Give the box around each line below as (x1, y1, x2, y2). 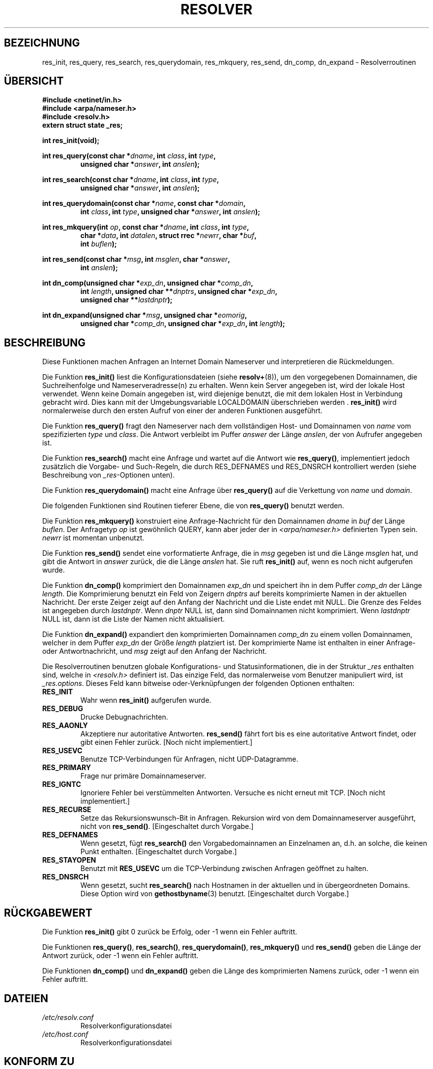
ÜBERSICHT (4, 75, 64, 88)
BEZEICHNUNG (4, 37, 80, 49)
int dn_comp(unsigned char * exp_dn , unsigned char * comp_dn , (42, 279, 254, 288)
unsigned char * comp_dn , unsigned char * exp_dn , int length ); (80, 319, 285, 328)
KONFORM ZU (4, 1055, 75, 1068)
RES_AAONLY (42, 721, 88, 730)
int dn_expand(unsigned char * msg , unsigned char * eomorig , (42, 311, 247, 320)
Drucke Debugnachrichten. (80, 713, 169, 722)
